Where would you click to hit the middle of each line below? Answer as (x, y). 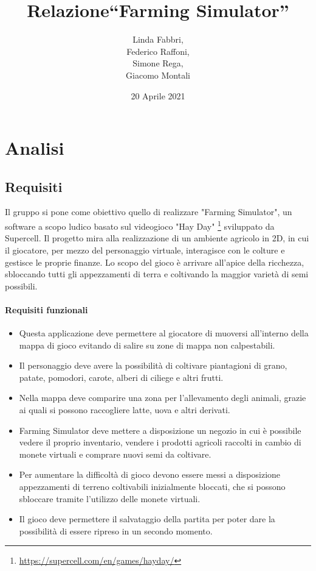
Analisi (35, 148)
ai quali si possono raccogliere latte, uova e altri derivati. (125, 410)
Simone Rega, (158, 63)
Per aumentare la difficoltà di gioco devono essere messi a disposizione (150, 474)
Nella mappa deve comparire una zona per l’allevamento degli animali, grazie (163, 398)
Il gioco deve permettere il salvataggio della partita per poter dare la (147, 519)
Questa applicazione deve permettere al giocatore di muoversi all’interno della (164, 333)
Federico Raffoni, (158, 51)
